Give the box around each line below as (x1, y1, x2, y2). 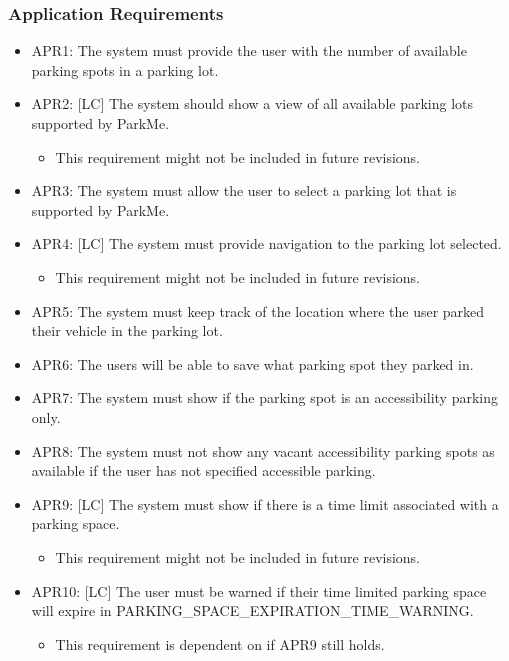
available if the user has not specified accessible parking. (31, 460, 376, 481)
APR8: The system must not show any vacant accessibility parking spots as (31, 440, 495, 461)
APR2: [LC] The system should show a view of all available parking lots (31, 93, 474, 114)
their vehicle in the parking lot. (31, 320, 223, 341)
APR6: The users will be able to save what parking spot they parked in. (31, 353, 474, 374)
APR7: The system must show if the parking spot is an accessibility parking (31, 387, 498, 408)
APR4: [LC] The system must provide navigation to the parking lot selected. (31, 233, 502, 254)
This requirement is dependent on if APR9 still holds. (55, 633, 385, 654)
